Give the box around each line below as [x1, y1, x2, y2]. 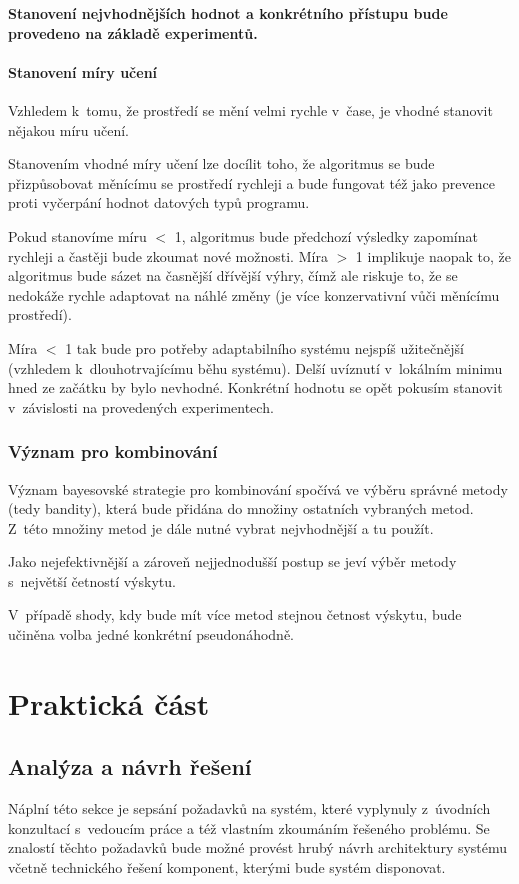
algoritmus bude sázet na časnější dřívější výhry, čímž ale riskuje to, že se [8, 265, 458, 286]
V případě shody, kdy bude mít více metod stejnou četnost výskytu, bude [8, 604, 462, 625]
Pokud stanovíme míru [8, 225, 147, 246]
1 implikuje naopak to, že [355, 245, 512, 266]
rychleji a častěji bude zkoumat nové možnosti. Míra [8, 245, 328, 266]
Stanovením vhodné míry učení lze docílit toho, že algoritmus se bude [8, 153, 435, 174]
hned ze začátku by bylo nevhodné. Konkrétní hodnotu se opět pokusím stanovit [8, 377, 503, 398]
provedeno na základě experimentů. [8, 22, 258, 43]
